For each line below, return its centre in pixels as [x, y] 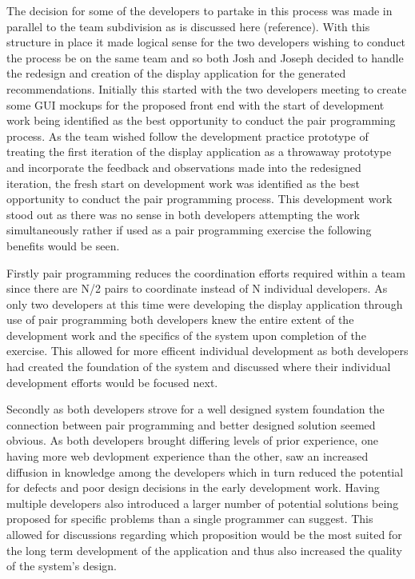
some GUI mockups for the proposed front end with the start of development [196, 104]
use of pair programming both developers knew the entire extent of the [180, 319]
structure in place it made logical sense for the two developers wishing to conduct [206, 42]
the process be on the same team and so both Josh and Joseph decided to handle [205, 57]
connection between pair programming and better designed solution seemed [191, 424]
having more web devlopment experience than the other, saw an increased [188, 456]
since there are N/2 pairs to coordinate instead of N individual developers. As [197, 288]
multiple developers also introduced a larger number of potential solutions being [203, 503]
